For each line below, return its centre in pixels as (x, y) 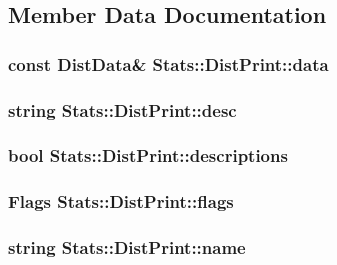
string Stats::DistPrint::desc (122, 109)
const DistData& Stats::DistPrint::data (168, 63)
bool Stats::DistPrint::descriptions (148, 155)
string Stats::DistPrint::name (127, 247)
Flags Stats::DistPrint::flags (121, 201)
